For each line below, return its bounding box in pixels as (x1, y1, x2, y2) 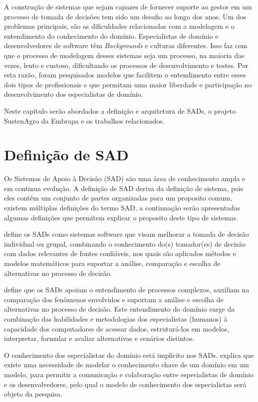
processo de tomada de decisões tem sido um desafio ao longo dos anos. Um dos (4, 11, 246, 21)
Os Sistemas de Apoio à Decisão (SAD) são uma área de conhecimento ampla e (4, 173, 246, 184)
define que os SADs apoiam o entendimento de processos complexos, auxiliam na (4, 284, 250, 295)
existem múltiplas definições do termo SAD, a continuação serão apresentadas (4, 202, 240, 213)
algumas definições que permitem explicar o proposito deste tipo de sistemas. (4, 212, 238, 222)
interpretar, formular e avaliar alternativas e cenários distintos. (4, 333, 194, 343)
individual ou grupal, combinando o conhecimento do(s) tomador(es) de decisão (4, 238, 246, 249)
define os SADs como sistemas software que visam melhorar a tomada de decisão (4, 229, 249, 239)
